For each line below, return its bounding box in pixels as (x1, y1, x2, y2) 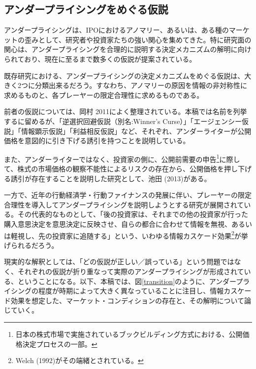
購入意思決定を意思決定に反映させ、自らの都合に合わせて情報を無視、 (4, 218, 231, 229)
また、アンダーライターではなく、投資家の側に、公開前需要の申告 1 (4, 152, 220, 164)
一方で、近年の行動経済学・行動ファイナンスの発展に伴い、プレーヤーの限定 (4, 190, 252, 200)
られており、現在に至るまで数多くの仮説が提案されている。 (4, 53, 196, 64)
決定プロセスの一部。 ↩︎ (22, 338, 97, 349)
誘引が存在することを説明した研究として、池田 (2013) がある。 (10, 173, 211, 183)
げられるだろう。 (4, 240, 59, 250)
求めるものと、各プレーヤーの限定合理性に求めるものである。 (4, 89, 204, 100)
